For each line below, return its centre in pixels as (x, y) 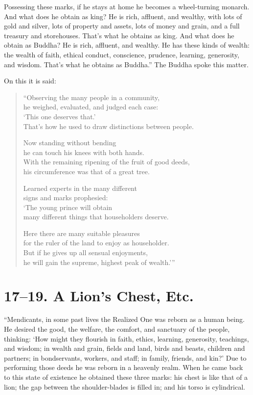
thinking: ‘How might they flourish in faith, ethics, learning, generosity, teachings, (126, 338)
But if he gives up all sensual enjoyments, (85, 252)
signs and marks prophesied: (66, 197)
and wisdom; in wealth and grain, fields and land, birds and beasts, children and (125, 348)
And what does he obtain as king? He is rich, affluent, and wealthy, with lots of (123, 16)
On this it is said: (30, 81)
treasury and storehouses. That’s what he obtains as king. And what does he (119, 35)
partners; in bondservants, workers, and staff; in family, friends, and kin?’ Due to (125, 357)
